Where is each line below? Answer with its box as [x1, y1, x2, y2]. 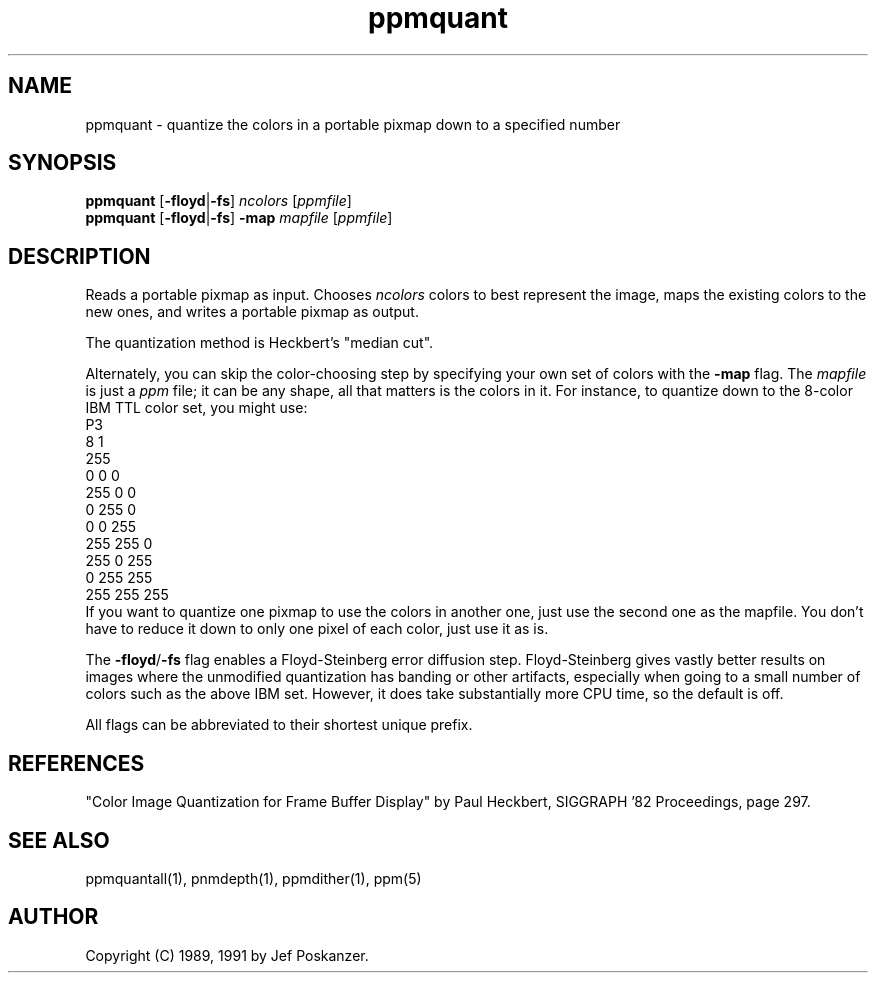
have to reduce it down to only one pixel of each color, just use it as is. [85, 620, 549, 638]
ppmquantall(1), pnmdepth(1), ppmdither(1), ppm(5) [85, 869, 422, 887]
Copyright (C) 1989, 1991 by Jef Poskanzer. [85, 946, 369, 964]
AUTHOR [8, 904, 99, 930]
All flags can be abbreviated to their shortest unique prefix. [85, 716, 473, 734]
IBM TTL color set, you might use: [85, 399, 308, 417]
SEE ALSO [8, 827, 110, 853]
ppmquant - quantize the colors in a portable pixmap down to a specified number [85, 115, 621, 133]
